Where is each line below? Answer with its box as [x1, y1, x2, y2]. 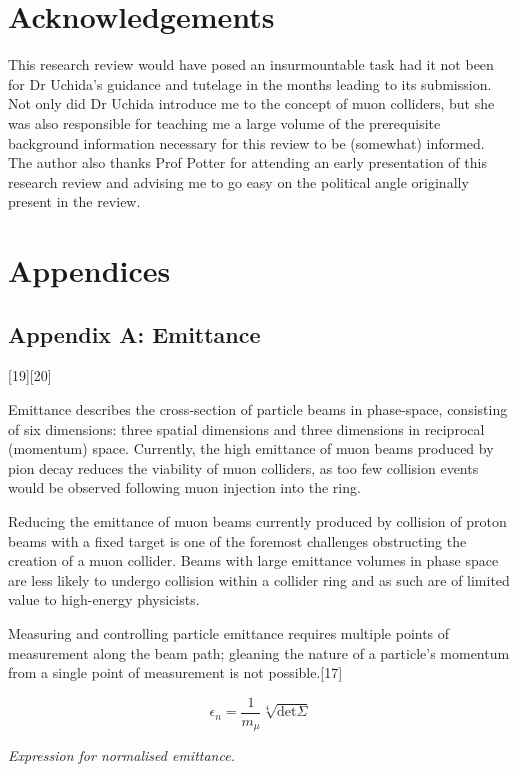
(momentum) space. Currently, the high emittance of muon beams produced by [8, 438, 494, 459]
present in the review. [8, 191, 141, 212]
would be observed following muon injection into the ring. [8, 477, 361, 498]
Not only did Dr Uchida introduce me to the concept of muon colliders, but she [8, 93, 495, 114]
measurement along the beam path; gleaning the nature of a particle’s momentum [8, 642, 510, 663]
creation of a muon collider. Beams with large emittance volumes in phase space [8, 550, 499, 571]
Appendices [8, 250, 171, 291]
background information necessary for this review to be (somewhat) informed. [8, 132, 485, 153]
